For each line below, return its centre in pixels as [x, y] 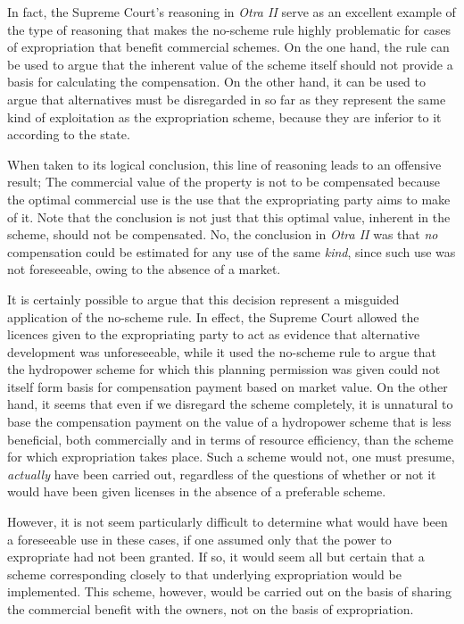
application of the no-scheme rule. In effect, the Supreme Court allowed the [213, 316]
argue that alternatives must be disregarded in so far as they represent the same [227, 99]
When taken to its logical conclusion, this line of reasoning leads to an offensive [224, 164]
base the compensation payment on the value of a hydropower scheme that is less [229, 422]
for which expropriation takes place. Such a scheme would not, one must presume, [231, 457]
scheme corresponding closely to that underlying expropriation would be [204, 574]
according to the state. [69, 134]
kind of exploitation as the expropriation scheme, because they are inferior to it [224, 116]
